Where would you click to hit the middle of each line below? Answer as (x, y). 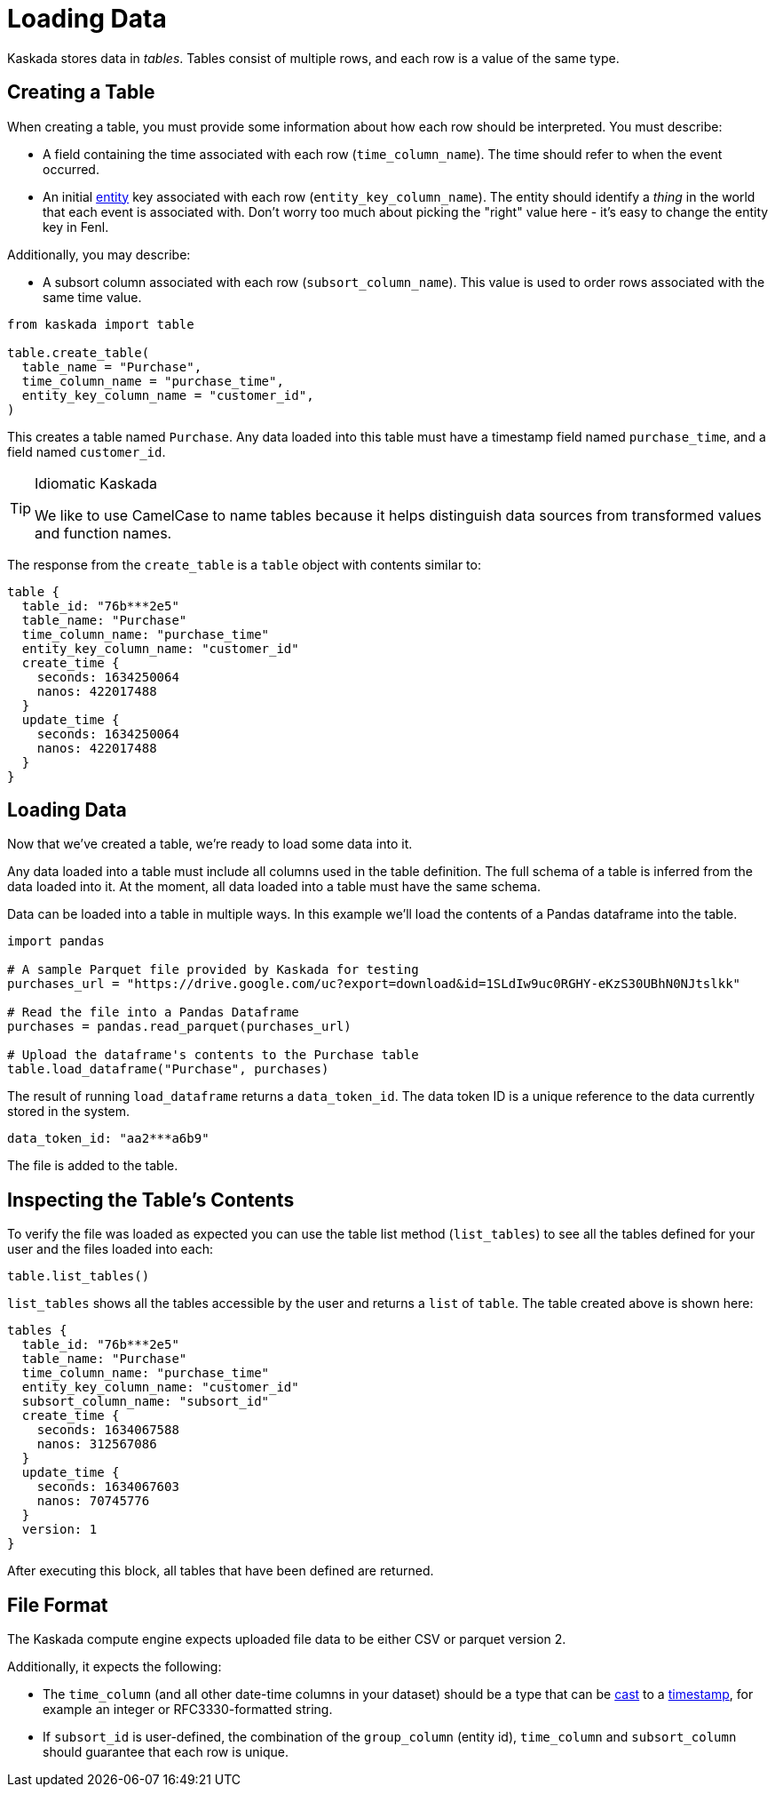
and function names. (103, 533)
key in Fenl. (76, 227)
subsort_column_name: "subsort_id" (146, 1402)
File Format (58, 1605)
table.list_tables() (79, 1276)
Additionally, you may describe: (99, 254)
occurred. (71, 169)
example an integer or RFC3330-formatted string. (188, 1710)
